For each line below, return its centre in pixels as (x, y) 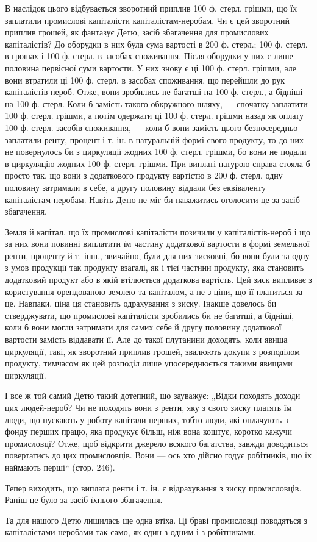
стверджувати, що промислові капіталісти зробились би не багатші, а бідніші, (150, 315)
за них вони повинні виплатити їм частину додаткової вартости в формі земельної (157, 244)
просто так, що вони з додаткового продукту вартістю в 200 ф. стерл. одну (144, 175)
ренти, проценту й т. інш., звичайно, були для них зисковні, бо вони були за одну (157, 255)
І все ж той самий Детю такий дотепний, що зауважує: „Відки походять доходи (153, 395)
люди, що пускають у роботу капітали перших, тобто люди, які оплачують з (147, 419)
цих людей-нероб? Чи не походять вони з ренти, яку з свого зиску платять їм (148, 407)
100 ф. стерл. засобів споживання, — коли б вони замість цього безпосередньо (151, 127)
